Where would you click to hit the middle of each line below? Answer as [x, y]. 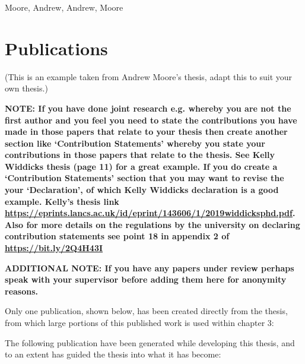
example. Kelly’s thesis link [62, 201]
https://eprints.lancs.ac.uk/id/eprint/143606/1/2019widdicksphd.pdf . [150, 213]
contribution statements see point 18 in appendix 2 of [117, 236]
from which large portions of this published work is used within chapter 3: [139, 322]
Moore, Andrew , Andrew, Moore [64, 7]
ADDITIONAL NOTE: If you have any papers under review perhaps [150, 268]
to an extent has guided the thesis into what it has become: [113, 354]
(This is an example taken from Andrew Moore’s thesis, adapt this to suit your [149, 76]
